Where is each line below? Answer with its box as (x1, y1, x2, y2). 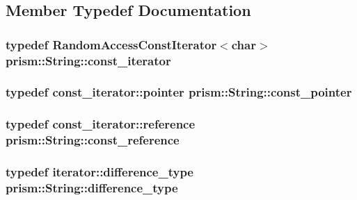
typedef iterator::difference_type (6, 163, 193, 181)
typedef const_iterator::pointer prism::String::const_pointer (6, 83, 352, 101)
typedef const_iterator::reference (6, 115, 196, 133)
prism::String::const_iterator (6, 51, 171, 69)
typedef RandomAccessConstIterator (6, 35, 217, 53)
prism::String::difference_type (6, 179, 178, 196)
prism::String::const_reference (6, 131, 180, 149)
